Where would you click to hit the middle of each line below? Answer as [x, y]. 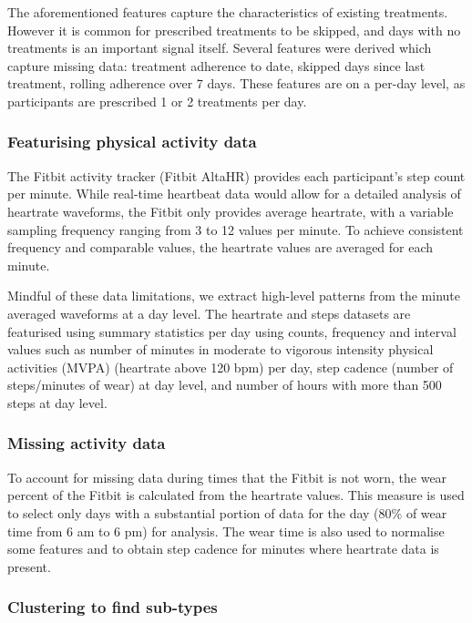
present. [29, 566]
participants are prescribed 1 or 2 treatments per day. [157, 101]
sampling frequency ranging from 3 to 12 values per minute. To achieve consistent [236, 229]
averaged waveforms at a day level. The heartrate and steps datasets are [209, 313]
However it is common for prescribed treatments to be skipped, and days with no [234, 30]
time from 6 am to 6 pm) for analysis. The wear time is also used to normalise [226, 531]
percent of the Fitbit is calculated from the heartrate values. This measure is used [236, 495]
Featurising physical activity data [132, 142]
